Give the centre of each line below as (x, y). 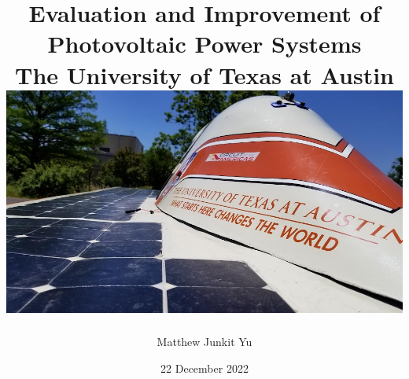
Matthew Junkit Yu (204, 342)
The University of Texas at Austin (204, 74)
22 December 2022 (204, 368)
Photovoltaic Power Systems (204, 44)
